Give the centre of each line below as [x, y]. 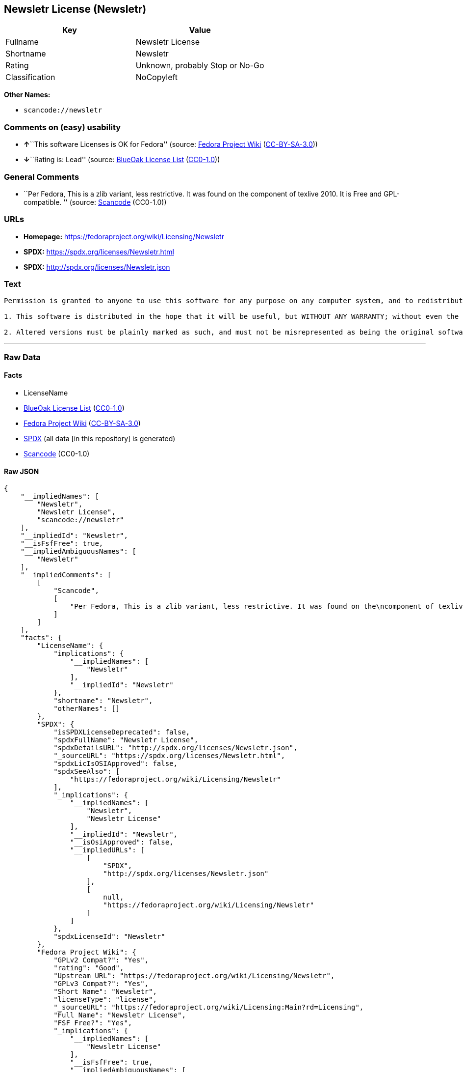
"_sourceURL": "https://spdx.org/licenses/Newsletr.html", [169, 756]
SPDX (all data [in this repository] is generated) [100, 439]
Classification [30, 77]
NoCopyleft [157, 77]
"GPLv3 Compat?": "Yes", [101, 984]
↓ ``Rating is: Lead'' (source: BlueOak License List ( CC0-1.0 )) [122, 160]
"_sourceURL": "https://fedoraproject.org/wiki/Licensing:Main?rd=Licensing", [209, 1007]
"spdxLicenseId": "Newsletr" [109, 937]
